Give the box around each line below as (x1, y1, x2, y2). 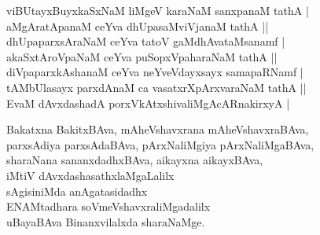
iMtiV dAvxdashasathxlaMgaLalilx (6, 167, 175, 183)
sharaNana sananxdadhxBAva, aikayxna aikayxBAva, (6, 152, 263, 168)
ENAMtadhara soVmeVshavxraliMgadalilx (6, 198, 211, 215)
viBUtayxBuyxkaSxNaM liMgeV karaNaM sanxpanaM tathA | (6, 2, 309, 18)
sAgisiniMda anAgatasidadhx (6, 182, 148, 199)
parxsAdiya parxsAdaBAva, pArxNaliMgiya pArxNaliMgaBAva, (6, 136, 314, 152)
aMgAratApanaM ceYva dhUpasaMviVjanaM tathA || (6, 17, 269, 34)
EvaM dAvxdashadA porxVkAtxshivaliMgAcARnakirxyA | (6, 94, 290, 111)
